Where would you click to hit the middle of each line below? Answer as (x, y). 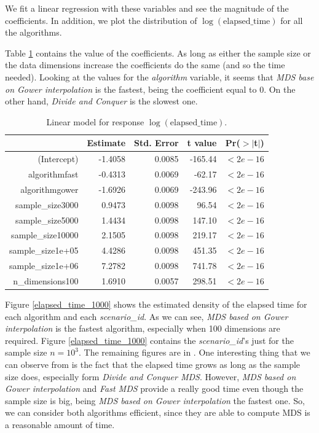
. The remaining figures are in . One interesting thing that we (194, 352)
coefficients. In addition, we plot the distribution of (101, 20)
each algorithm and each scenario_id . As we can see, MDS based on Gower (147, 316)
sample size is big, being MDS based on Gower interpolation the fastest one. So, (155, 400)
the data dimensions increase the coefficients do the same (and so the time (145, 65)
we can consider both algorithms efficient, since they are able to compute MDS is (158, 412)
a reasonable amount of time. (60, 424)
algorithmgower (49, 189)
